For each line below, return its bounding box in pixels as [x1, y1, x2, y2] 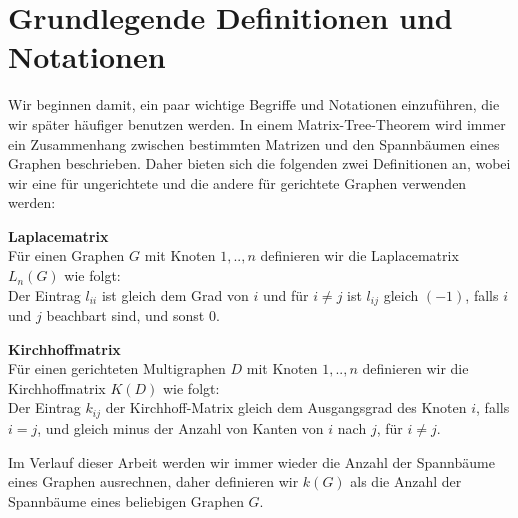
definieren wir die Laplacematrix [260, 245, 459, 266]
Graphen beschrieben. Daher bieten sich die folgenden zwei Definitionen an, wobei [8, 153, 511, 174]
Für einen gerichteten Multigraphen [8, 358, 226, 379]
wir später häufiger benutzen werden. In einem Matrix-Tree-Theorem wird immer [8, 113, 506, 134]
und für [262, 284, 309, 305]
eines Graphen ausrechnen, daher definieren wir [8, 471, 299, 492]
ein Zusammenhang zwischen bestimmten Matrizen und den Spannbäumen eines [8, 133, 500, 154]
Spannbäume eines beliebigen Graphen [8, 490, 244, 511]
